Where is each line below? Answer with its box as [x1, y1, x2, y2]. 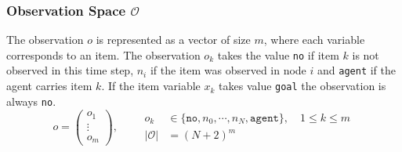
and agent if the [317, 62, 397, 78]
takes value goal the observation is [219, 78, 386, 94]
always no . [6, 92, 56, 109]
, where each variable [263, 31, 365, 48]
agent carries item [6, 78, 92, 94]
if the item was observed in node [150, 62, 306, 78]
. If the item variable [101, 78, 201, 94]
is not [352, 46, 379, 63]
